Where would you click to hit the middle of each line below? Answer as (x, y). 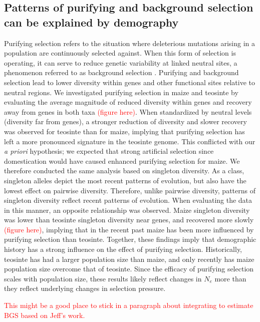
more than (230, 278)
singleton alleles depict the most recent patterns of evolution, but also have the (125, 180)
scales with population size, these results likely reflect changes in (103, 278)
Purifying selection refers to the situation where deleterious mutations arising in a (130, 43)
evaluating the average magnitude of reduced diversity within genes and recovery (128, 102)
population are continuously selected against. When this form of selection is (120, 53)
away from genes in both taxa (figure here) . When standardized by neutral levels (128, 111)
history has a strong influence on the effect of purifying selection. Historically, (123, 249)
